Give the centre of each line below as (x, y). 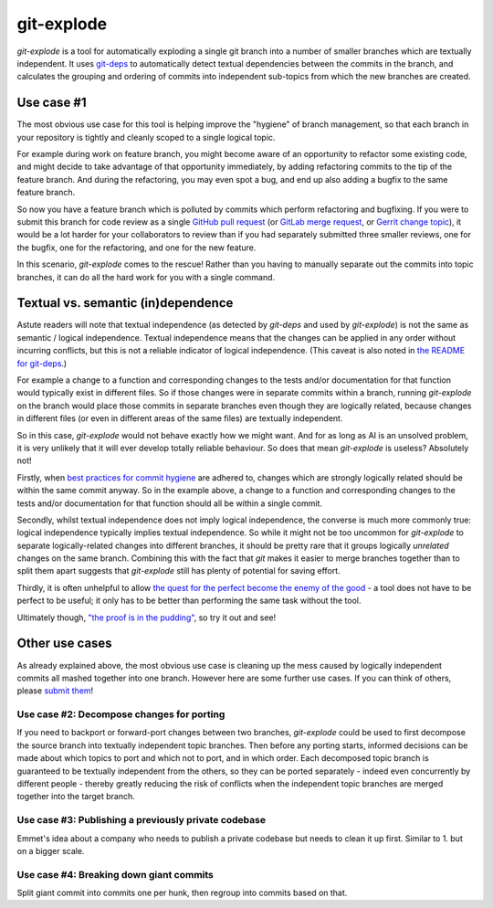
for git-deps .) (42, 363)
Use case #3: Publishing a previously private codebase (142, 820)
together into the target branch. (76, 797)
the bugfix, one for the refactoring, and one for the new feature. (136, 248)
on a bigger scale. (51, 850)
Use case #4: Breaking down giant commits (115, 874)
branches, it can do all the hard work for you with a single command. (146, 277)
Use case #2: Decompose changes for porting (121, 714)
